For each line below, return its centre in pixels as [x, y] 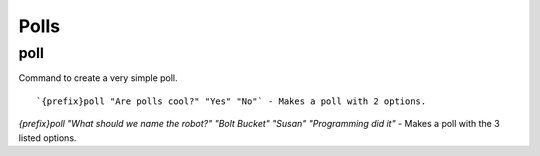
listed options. [47, 137]
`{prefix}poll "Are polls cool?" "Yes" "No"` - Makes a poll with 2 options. [231, 101]
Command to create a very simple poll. [98, 78]
